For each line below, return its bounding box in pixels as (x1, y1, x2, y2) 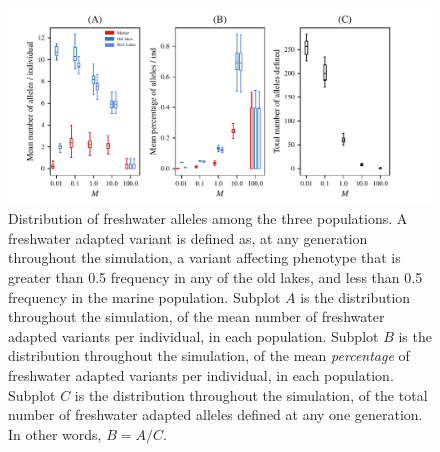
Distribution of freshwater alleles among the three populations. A (8, 208, 408, 229)
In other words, (8, 423, 102, 444)
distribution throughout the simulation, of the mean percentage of (8, 345, 410, 366)
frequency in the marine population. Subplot (8, 286, 281, 307)
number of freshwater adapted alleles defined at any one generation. (8, 404, 423, 425)
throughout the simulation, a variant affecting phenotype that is (8, 247, 401, 268)
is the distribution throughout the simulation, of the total (74, 384, 428, 405)
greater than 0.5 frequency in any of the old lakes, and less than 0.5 (8, 267, 423, 288)
